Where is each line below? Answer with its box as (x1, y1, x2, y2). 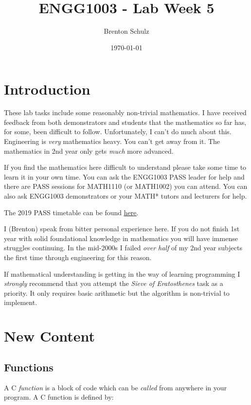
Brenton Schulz (104, 26, 149, 36)
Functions (4, 359, 54, 374)
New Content (4, 326, 95, 346)
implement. (4, 297, 37, 307)
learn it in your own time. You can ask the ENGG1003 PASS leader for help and (4, 171, 245, 182)
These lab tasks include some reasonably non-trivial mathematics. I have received (4, 107, 247, 118)
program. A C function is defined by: (4, 392, 114, 402)
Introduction (4, 79, 90, 99)
